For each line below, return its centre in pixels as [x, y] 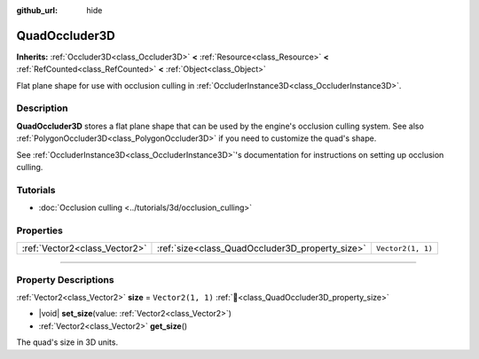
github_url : [37, 10]
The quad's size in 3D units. [67, 342]
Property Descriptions [65, 279]
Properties [40, 230]
